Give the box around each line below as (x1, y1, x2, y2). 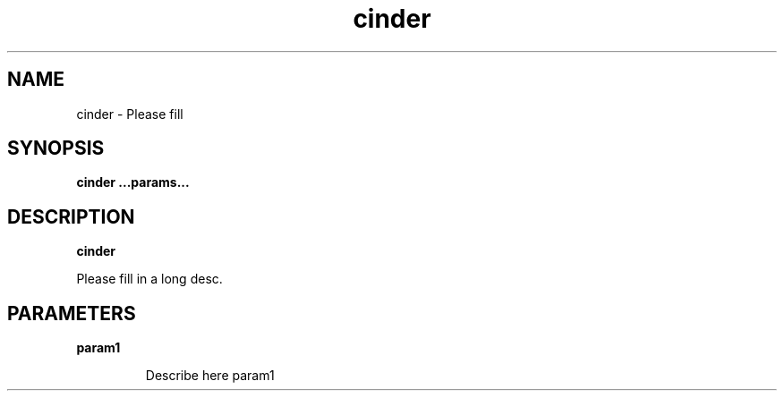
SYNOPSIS (7, 137, 105, 160)
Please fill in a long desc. (76, 271, 223, 287)
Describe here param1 (145, 368, 275, 384)
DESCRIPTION (7, 205, 135, 228)
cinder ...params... (76, 174, 190, 191)
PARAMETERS (7, 301, 136, 325)
